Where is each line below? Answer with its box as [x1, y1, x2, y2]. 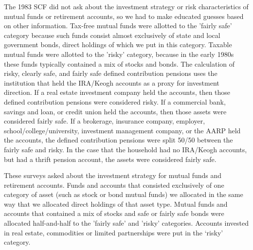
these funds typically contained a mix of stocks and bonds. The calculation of [4, 58, 235, 69]
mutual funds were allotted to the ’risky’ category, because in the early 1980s [4, 49, 234, 59]
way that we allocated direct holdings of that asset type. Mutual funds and [4, 198, 228, 209]
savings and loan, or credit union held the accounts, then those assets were [4, 106, 227, 116]
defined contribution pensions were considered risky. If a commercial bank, [4, 96, 226, 107]
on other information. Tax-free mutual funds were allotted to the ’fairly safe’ [4, 20, 232, 31]
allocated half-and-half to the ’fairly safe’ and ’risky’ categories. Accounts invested [4, 218, 249, 228]
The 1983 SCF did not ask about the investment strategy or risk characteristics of [4, 1, 249, 11]
